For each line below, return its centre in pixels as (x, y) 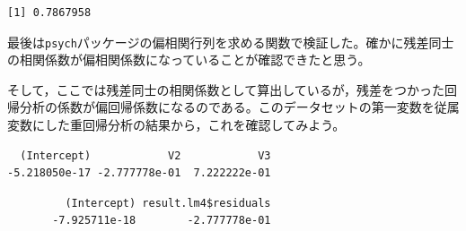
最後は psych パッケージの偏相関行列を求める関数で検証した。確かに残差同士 (231, 42)
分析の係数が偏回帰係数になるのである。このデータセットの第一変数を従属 (239, 107)
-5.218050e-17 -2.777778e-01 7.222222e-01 (139, 173)
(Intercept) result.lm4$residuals (168, 203)
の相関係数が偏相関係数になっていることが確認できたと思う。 (189, 60)
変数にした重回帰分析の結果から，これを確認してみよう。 (176, 125)
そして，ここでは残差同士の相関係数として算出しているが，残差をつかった (226, 89)
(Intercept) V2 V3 (145, 155)
